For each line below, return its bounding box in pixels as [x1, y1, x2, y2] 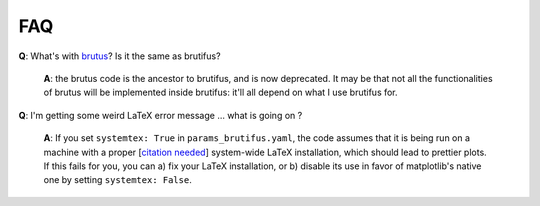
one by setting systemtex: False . [43, 174, 192, 186]
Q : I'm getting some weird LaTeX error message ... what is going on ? [18, 109, 303, 121]
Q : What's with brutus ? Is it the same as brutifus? [18, 50, 221, 62]
